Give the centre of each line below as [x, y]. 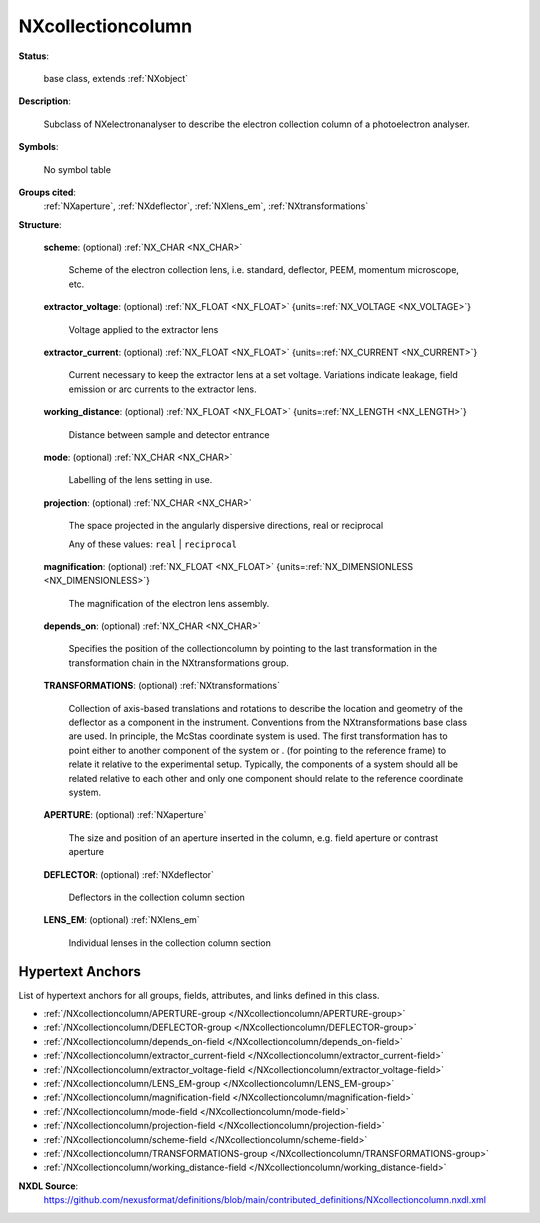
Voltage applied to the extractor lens [143, 329]
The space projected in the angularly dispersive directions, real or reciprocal [226, 526]
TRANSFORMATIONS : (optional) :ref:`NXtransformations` [161, 686]
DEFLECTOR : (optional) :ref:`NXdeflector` [129, 874]
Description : [45, 101]
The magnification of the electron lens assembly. [169, 603]
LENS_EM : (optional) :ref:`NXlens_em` [121, 920]
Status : [34, 56]
